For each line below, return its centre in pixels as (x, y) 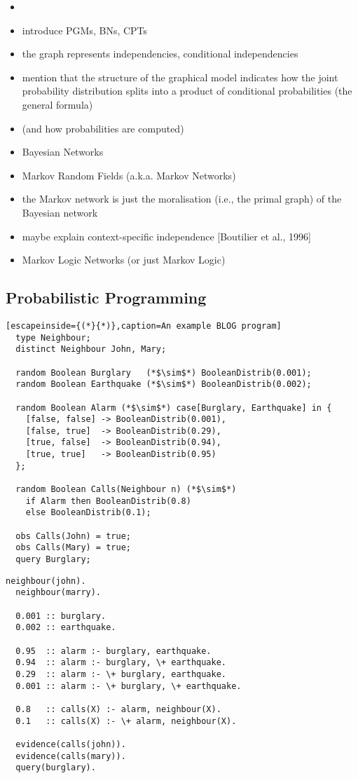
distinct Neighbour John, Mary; (91, 349)
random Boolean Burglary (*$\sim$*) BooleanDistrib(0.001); (164, 373)
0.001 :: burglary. (61, 616)
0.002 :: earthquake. (66, 628)
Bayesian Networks (63, 152)
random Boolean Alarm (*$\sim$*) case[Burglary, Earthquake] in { (174, 408)
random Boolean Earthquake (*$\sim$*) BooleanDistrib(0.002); (164, 384)
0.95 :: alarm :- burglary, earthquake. (113, 651)
